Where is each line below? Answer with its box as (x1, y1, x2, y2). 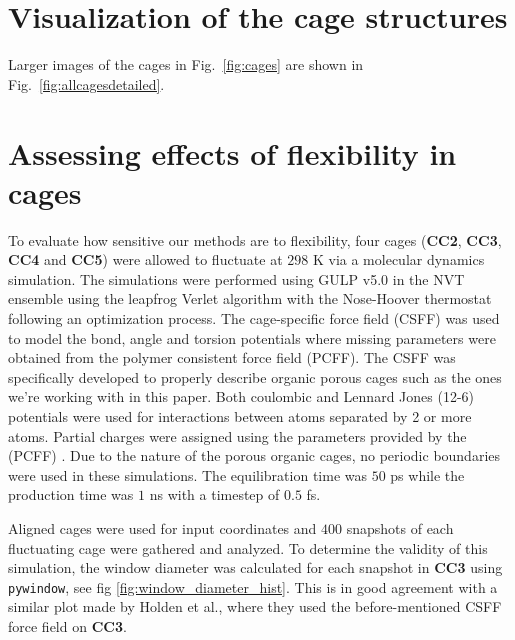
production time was (8, 484, 134, 505)
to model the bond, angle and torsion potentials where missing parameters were (8, 327, 496, 348)
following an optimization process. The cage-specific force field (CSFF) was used (8, 308, 500, 328)
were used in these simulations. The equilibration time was (8, 464, 367, 485)
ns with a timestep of (149, 484, 280, 505)
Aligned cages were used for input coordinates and (8, 517, 317, 538)
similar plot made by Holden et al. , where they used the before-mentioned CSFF (8, 596, 502, 617)
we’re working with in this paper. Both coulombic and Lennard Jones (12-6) (8, 386, 475, 407)
